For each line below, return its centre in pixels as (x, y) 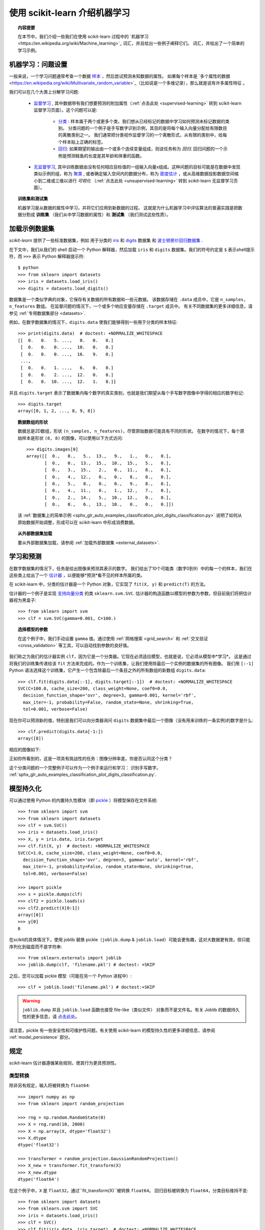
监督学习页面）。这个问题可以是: (66, 110)
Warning (31, 1001)
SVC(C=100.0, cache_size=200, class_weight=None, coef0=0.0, (93, 689)
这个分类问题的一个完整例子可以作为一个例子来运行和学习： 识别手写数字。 (85, 768)
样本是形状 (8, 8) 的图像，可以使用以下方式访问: (72, 438)
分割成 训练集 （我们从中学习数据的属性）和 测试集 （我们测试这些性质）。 (96, 215)
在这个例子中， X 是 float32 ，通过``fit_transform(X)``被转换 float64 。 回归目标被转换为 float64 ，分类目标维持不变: (129, 1190)
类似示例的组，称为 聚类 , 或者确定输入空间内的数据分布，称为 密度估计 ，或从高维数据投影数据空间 (134, 174)
